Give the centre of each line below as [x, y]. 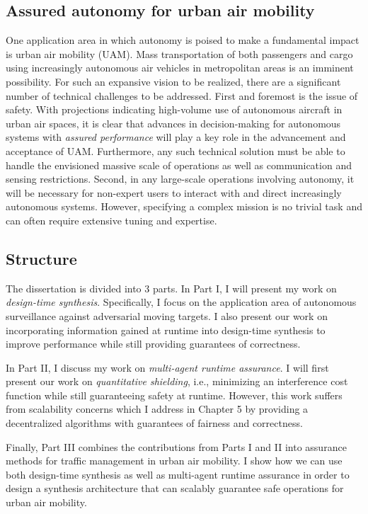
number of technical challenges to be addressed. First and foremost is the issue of [182, 95]
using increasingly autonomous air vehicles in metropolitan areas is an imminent [180, 68]
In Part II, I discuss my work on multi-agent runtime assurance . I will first [167, 367]
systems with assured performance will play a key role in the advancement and [176, 137]
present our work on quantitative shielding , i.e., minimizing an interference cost [177, 381]
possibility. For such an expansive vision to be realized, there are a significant [173, 81]
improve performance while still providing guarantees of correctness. [153, 344]
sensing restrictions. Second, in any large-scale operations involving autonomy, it [180, 179]
